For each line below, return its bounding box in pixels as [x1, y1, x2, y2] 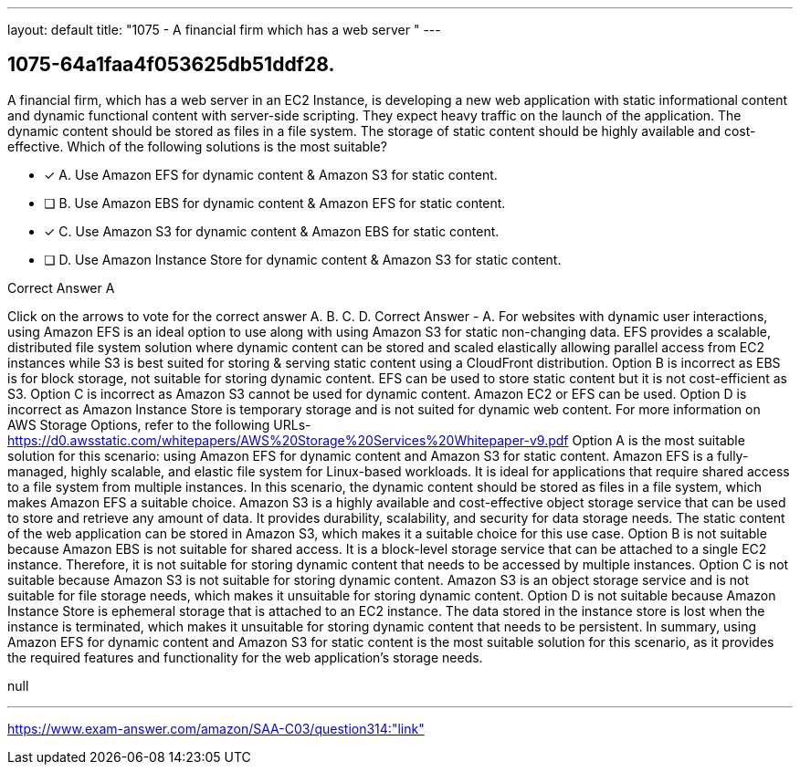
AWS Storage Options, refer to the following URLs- [7, 416, 311, 433]
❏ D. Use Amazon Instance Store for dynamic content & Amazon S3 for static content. [44, 251, 562, 267]
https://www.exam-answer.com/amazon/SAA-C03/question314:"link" [7, 720, 425, 736]
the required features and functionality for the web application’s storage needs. [7, 649, 483, 665]
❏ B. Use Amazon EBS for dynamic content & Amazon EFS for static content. [44, 194, 506, 211]
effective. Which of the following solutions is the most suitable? [7, 138, 387, 154]
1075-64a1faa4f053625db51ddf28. [7, 53, 335, 77]
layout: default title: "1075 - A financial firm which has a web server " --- [7, 22, 441, 37]
